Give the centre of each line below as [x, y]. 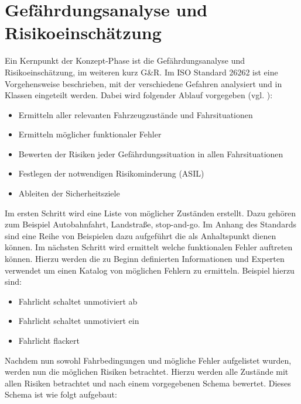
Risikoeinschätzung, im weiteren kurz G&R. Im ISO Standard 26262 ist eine [141, 72]
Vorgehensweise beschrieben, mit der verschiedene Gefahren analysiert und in [143, 83]
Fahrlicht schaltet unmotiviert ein [79, 321]
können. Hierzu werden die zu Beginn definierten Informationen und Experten [145, 259]
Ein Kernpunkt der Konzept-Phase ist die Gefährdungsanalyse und [125, 61]
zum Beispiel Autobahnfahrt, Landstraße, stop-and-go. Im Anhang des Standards [150, 224]
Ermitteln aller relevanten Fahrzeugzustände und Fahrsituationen [136, 114]
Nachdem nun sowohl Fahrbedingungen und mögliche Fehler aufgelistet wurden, [148, 360]
